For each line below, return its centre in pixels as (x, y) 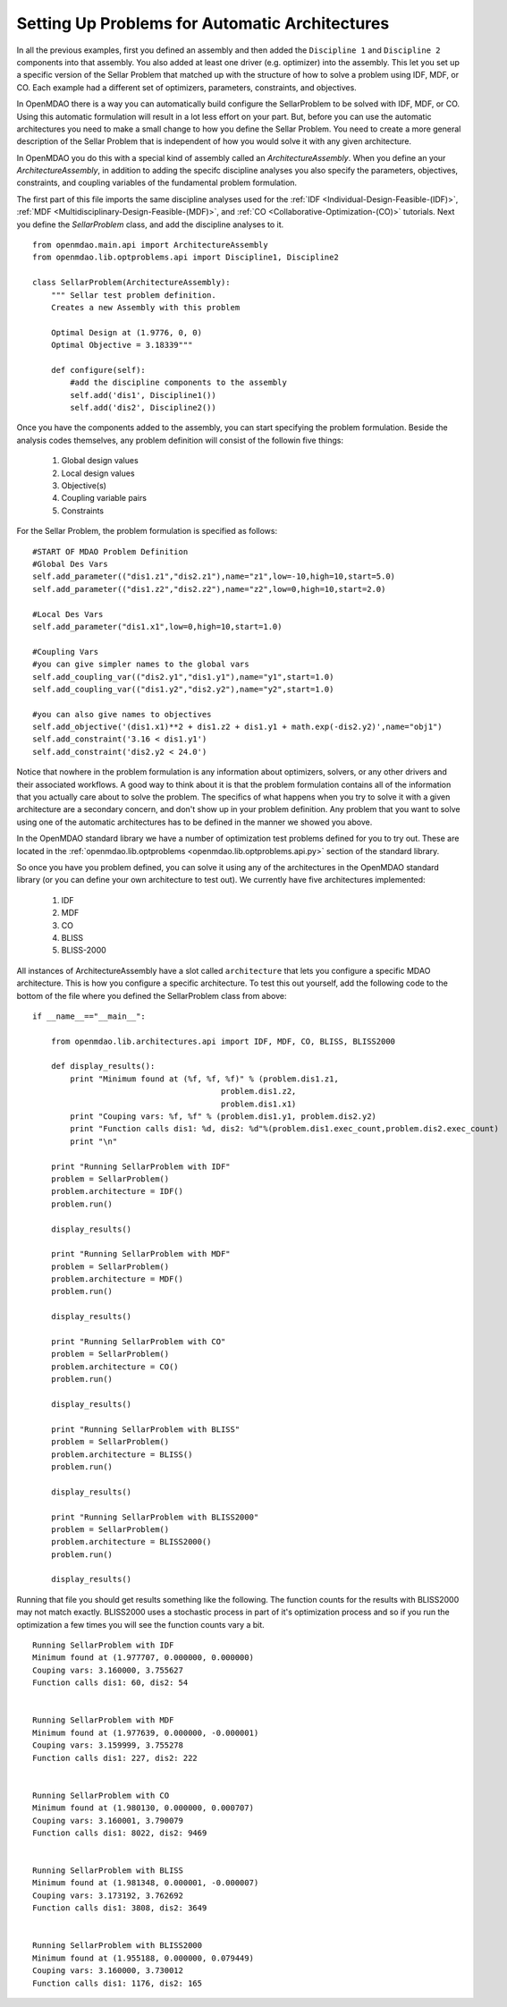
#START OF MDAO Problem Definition (110, 551)
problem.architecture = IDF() (117, 1191)
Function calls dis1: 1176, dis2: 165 (118, 1983)
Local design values (98, 473)
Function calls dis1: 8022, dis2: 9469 (120, 1833)
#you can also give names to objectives (122, 714)
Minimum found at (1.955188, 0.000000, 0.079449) (144, 1958)
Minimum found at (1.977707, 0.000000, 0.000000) (144, 1658)
